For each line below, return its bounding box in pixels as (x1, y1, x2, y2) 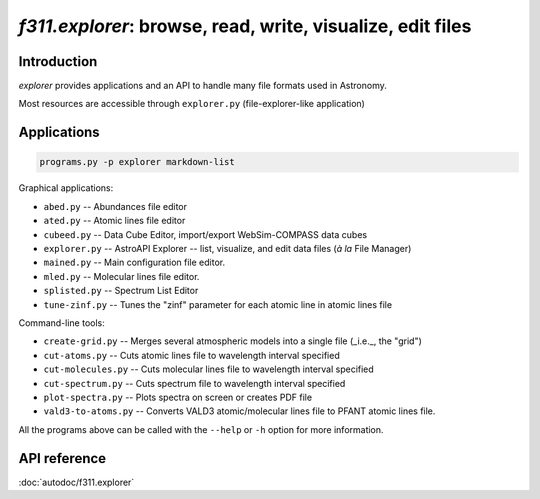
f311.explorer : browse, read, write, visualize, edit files (18, 15, 472, 37)
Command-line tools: (18, 316, 105, 329)
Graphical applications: (18, 182, 114, 194)
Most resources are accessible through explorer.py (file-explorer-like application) (18, 98, 365, 110)
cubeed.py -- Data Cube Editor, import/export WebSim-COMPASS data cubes (43, 228, 368, 240)
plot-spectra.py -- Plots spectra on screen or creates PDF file (43, 391, 313, 403)
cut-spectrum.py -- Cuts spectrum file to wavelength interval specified (43, 377, 346, 389)
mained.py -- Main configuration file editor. (43, 256, 225, 269)
